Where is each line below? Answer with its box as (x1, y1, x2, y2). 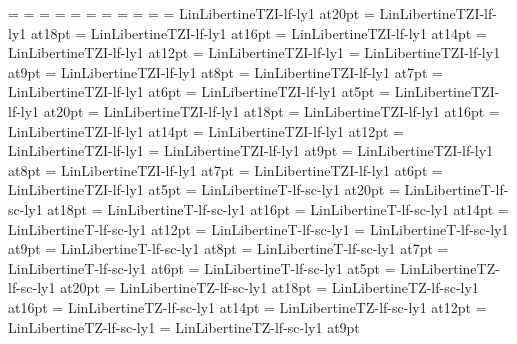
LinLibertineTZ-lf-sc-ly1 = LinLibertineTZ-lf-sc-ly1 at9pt (8, 316, 360, 337)
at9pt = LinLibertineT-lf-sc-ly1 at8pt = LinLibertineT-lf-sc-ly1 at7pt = (8, 238, 449, 259)
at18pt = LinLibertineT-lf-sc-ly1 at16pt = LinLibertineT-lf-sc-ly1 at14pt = (47, 198, 509, 219)
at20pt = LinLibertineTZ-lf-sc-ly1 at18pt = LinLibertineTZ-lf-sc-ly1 (60, 277, 479, 298)
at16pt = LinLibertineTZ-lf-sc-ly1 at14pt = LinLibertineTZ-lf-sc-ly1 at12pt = (8, 296, 487, 317)
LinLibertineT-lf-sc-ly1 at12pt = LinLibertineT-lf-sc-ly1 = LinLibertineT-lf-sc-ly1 (8, 218, 509, 239)
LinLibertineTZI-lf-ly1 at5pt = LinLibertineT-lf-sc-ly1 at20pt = (8, 179, 400, 200)
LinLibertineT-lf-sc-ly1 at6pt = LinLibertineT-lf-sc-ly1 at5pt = (8, 257, 396, 278)
